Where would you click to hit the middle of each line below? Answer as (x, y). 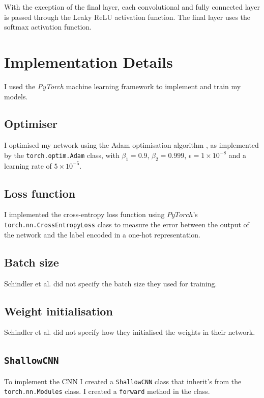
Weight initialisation (58, 311)
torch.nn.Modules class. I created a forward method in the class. (107, 391)
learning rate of (28, 165)
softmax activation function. (48, 27)
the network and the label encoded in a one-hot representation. (102, 234)
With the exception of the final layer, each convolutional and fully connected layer (132, 7)
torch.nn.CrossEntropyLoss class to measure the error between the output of (127, 224)
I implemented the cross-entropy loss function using (84, 214)
